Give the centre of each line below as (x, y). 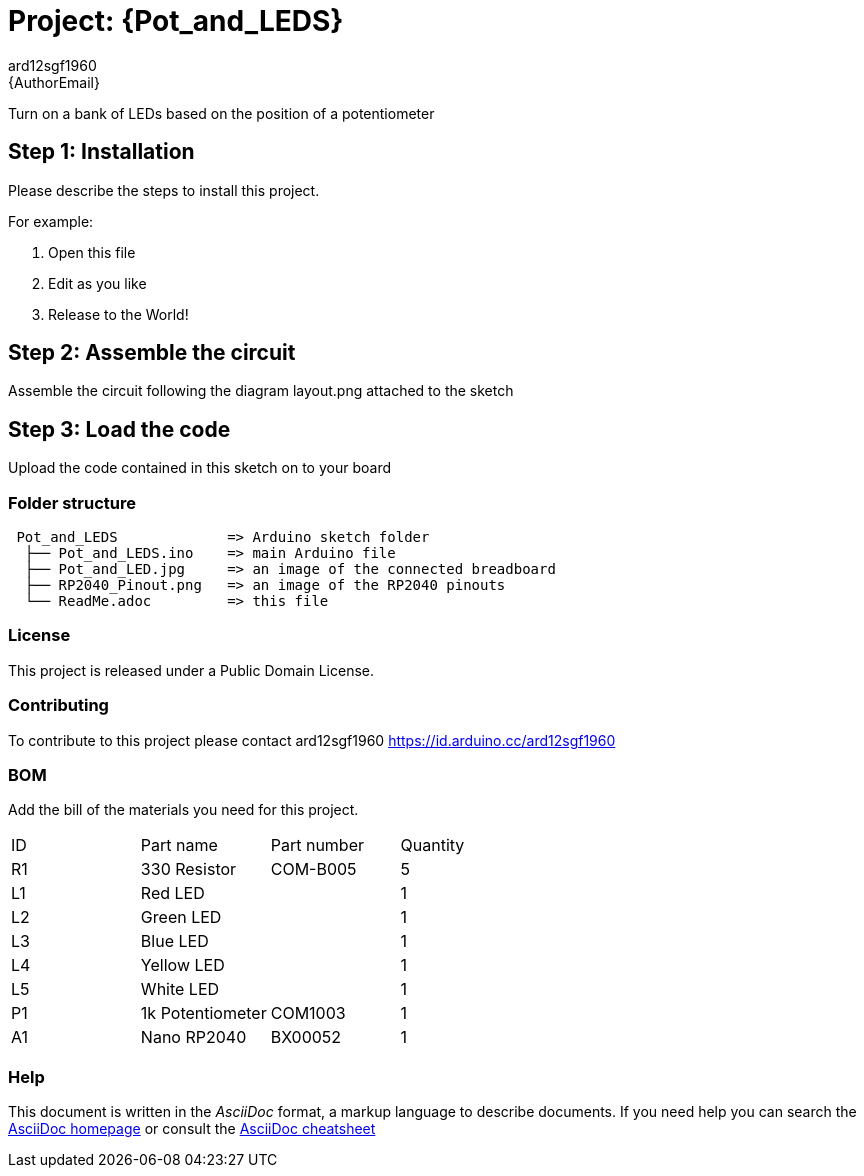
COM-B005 (313, 869)
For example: (51, 221)
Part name (179, 845)
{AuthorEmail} (54, 82)
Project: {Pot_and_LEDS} (176, 21)
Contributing (58, 705)
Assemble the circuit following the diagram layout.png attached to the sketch (261, 391)
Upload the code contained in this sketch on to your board (199, 468)
